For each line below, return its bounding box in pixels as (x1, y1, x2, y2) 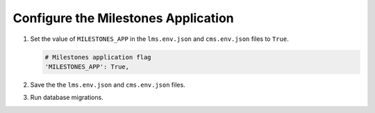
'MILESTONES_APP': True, (44, 62, 130, 71)
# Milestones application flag (44, 53, 152, 61)
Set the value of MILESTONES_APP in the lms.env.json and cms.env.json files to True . (30, 35, 289, 43)
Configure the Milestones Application (12, 10, 234, 26)
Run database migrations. (30, 94, 103, 102)
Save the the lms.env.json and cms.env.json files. (30, 80, 185, 89)
